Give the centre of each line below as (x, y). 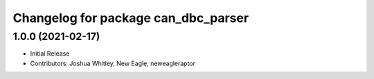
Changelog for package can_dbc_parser (131, 18)
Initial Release (50, 54)
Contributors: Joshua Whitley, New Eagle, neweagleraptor (113, 63)
